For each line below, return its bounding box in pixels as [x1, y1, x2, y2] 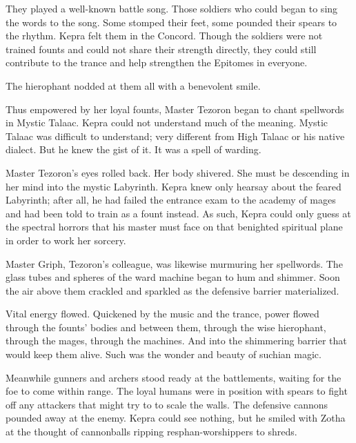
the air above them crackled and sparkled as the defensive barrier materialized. [6, 283, 339, 297]
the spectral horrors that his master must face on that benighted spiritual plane [6, 219, 343, 234]
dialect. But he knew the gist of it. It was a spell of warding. [6, 142, 261, 157]
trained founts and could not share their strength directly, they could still [6, 41, 317, 56]
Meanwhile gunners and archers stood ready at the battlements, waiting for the [6, 370, 342, 384]
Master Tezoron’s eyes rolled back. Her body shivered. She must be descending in [6, 165, 350, 179]
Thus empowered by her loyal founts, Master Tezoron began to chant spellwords [6, 101, 344, 116]
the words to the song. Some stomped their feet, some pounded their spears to [6, 14, 337, 29]
